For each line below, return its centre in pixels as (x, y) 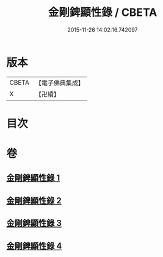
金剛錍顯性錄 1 (33, 178)
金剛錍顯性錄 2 (34, 201)
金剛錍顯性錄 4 (34, 246)
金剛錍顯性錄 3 (34, 223)
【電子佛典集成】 (60, 83)
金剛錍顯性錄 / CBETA (103, 12)
